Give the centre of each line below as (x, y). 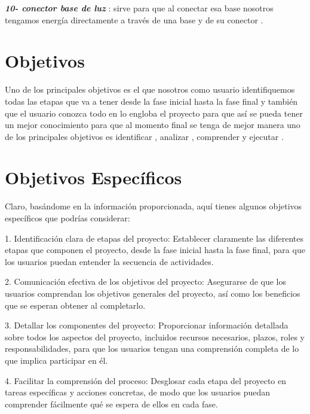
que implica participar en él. (56, 360)
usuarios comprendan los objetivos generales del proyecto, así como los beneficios (153, 293)
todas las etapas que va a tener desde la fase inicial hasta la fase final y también (151, 101)
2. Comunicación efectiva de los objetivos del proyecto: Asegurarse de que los (146, 281)
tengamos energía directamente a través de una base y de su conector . (134, 19)
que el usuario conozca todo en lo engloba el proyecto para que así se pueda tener (154, 113)
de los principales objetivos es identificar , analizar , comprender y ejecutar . (144, 136)
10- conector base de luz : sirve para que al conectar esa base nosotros (139, 8)
